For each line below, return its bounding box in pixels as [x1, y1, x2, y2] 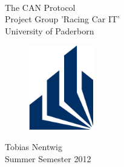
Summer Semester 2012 [5, 152, 91, 165]
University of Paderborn [5, 24, 94, 37]
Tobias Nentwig [5, 140, 62, 153]
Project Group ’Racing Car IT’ [5, 13, 120, 25]
